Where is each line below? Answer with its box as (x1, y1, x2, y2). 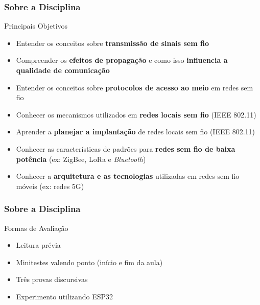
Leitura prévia (16, 240, 61, 250)
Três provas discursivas (16, 274, 88, 285)
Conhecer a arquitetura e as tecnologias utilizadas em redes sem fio (16, 171, 240, 181)
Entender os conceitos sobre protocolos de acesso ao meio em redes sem (16, 82, 253, 92)
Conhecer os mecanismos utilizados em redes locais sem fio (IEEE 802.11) (16, 109, 256, 120)
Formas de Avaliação (4, 222, 68, 233)
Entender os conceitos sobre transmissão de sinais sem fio (16, 37, 209, 48)
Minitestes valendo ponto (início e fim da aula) (16, 256, 163, 267)
